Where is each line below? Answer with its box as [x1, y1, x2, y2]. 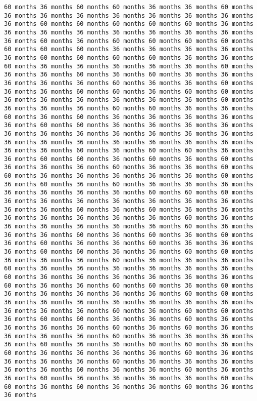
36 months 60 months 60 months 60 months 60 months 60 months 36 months [4, 20, 253, 28]
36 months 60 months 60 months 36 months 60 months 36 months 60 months [4, 155, 253, 163]
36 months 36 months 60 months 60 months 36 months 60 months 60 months [4, 88, 253, 95]
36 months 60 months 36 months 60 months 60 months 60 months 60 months [4, 37, 253, 45]
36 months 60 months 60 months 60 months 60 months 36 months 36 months [4, 54, 253, 61]
